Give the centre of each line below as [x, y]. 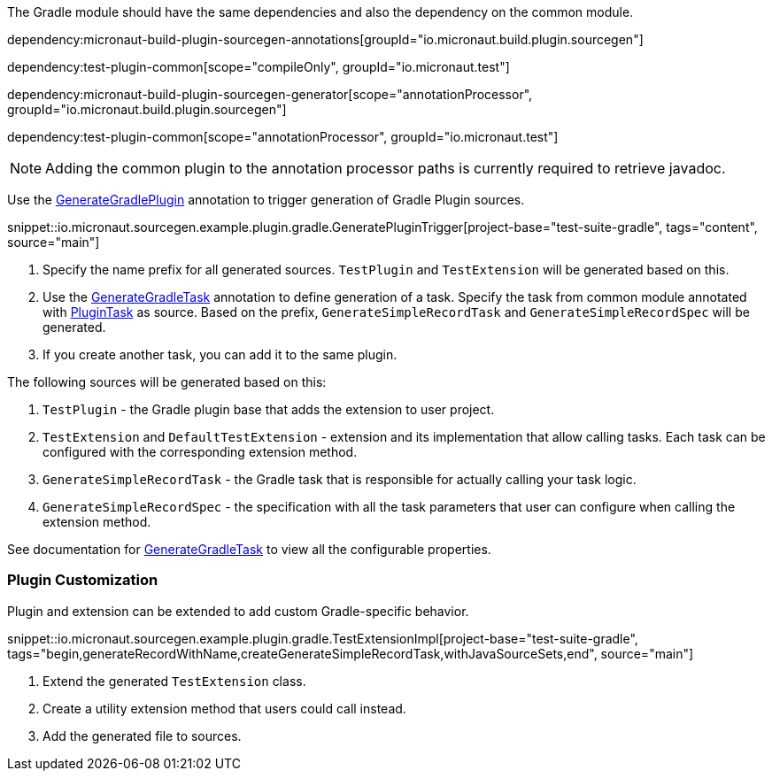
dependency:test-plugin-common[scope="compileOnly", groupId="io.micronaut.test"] [259, 67]
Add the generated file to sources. [142, 736]
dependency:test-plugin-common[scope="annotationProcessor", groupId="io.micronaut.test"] [283, 137]
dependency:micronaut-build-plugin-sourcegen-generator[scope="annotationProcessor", [270, 94]
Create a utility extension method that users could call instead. [224, 708]
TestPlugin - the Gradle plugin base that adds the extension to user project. [269, 409]
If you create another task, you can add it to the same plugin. [220, 354]
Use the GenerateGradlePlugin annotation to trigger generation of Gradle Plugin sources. [266, 200]
